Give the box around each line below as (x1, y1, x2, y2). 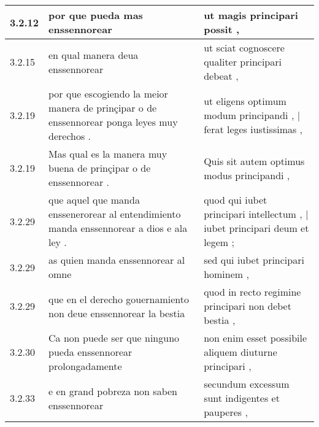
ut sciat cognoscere (204, 40, 285, 55)
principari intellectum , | (204, 207, 309, 221)
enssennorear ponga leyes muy (48, 115, 178, 129)
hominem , (204, 267, 249, 281)
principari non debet (204, 299, 291, 313)
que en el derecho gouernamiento (48, 291, 189, 306)
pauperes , (204, 405, 248, 419)
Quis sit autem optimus (204, 153, 305, 168)
